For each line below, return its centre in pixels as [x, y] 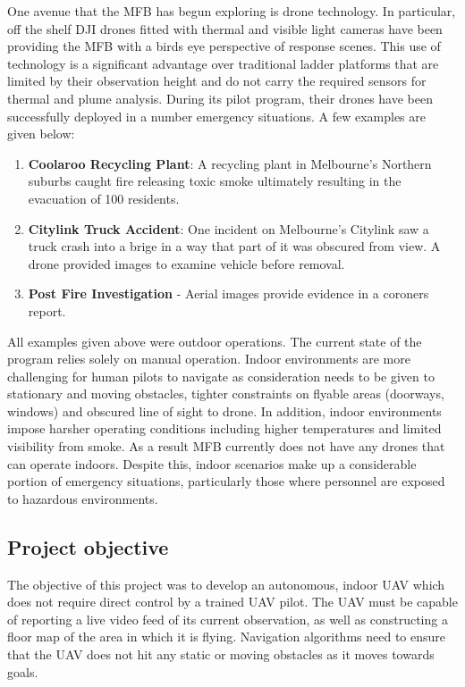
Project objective [88, 546]
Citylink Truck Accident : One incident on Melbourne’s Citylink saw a [228, 228]
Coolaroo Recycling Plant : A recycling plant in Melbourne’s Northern [230, 163]
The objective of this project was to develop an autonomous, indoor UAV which [226, 584]
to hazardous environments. [83, 498]
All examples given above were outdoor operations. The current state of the [215, 341]
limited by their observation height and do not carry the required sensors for [217, 81]
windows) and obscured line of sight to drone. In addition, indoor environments [224, 411]
